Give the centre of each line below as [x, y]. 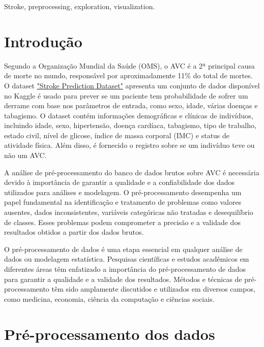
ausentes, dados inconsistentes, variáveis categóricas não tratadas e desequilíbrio [129, 212]
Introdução [43, 41]
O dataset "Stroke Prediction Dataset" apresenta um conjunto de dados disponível [132, 85]
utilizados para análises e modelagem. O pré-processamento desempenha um [123, 192]
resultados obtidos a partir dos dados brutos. [74, 232]
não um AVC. [25, 155]
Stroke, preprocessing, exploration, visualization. [80, 6]
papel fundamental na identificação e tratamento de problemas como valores [123, 202]
